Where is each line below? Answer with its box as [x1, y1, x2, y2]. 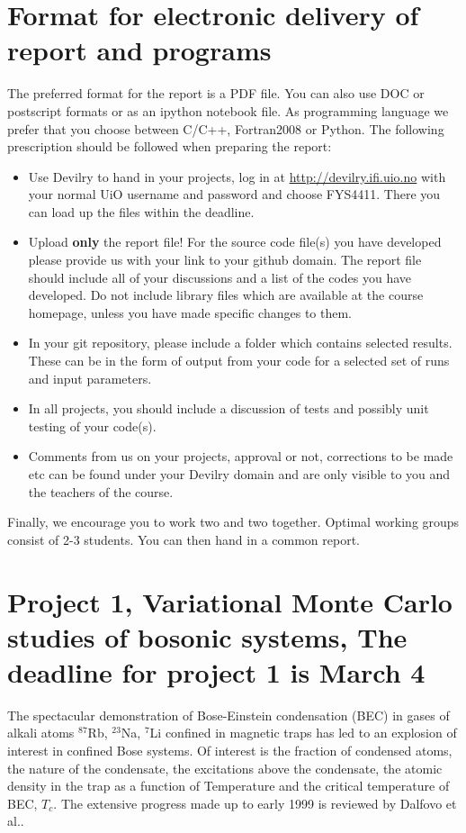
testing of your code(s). [28, 416, 157, 435]
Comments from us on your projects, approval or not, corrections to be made [28, 447, 453, 466]
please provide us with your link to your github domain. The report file [28, 250, 422, 269]
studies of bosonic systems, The [7, 618, 408, 655]
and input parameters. [28, 368, 152, 387]
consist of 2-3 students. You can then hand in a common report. [7, 530, 360, 548]
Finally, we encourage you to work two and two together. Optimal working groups [7, 512, 460, 531]
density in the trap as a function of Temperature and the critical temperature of [7, 776, 450, 795]
